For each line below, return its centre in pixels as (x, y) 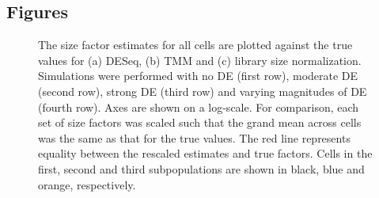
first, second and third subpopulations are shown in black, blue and (201, 168)
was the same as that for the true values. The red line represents (194, 137)
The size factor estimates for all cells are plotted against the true (195, 45)
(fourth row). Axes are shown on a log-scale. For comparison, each (199, 107)
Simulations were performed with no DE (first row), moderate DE (198, 76)
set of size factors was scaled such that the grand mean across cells (200, 122)
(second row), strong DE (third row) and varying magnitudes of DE (203, 91)
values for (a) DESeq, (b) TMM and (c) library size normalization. (200, 60)
